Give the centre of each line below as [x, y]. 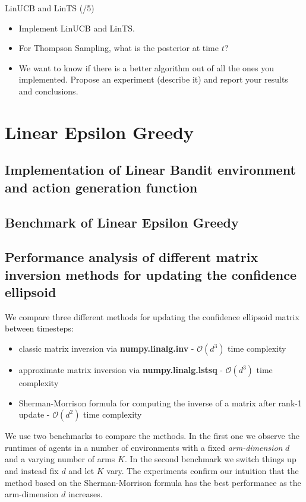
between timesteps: [39, 328]
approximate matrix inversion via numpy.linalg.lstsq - [121, 370]
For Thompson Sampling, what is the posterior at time [119, 48]
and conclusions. [48, 91]
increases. [85, 494]
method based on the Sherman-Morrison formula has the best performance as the [153, 482]
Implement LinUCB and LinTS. [77, 28]
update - [34, 414]
